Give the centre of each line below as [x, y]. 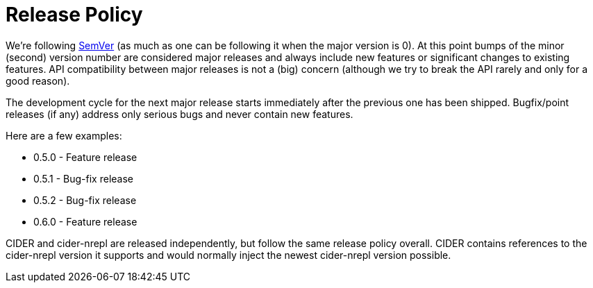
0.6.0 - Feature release [85, 221]
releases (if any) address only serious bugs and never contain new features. [179, 114]
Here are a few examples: [64, 135]
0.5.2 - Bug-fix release [85, 200]
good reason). [38, 81]
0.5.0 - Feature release [85, 157]
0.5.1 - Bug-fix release [83, 178]
